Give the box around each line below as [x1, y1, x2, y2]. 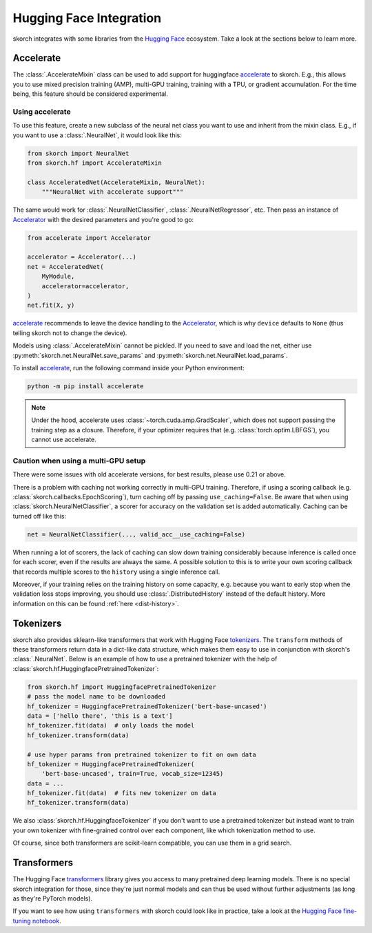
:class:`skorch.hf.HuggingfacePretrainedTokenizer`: [12, 664, 159, 672]
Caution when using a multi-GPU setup [12, 456, 146, 465]
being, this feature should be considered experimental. [12, 90, 168, 98]
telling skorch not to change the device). [12, 328, 127, 337]
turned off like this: [12, 512, 67, 520]
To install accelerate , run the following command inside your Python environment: [12, 363, 245, 372]
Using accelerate [12, 107, 72, 117]
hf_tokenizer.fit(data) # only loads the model [27, 721, 195, 730]
